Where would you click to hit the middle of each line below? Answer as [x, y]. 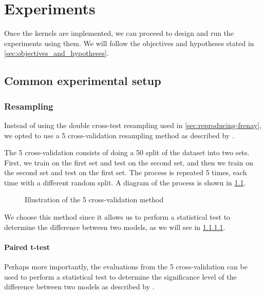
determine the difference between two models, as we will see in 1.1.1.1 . [115, 227]
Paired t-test [27, 247]
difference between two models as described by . [79, 287]
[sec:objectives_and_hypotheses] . [56, 53]
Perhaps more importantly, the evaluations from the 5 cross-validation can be [126, 267]
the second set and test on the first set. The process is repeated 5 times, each [126, 172]
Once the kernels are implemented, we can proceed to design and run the [119, 33]
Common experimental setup [83, 81]
